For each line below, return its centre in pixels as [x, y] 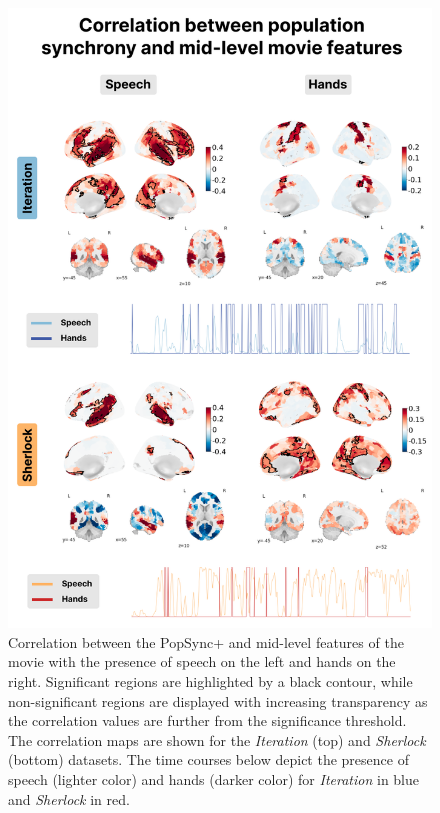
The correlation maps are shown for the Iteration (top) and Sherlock [217, 739]
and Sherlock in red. [69, 798]
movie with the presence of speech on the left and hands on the [202, 661]
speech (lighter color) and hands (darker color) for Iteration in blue [214, 779]
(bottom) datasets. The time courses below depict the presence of [208, 759]
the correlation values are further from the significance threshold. [207, 720]
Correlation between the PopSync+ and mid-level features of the [206, 641]
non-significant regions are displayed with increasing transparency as [218, 700]
